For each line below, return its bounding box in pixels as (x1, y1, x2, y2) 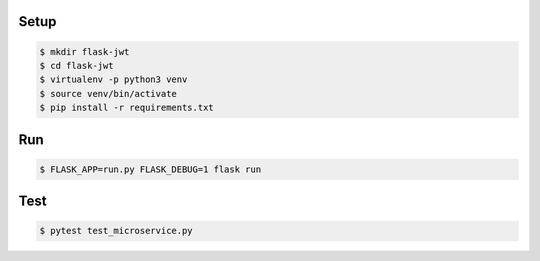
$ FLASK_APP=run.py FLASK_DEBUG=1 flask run (39, 163, 262, 175)
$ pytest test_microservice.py (39, 225, 194, 237)
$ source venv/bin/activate (39, 88, 177, 99)
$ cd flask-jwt (39, 60, 114, 71)
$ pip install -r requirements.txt (39, 102, 214, 114)
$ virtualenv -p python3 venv (39, 74, 188, 85)
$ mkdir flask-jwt (39, 46, 130, 57)
